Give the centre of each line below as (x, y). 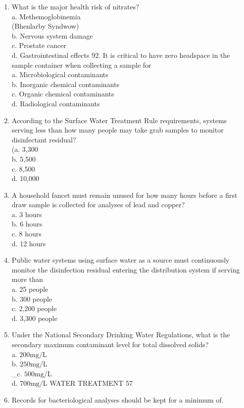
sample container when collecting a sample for (81, 65)
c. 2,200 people (34, 308)
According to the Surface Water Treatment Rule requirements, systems (119, 120)
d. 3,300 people (34, 318)
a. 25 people (30, 289)
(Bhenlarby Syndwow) (45, 26)
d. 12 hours (29, 243)
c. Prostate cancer (39, 45)
